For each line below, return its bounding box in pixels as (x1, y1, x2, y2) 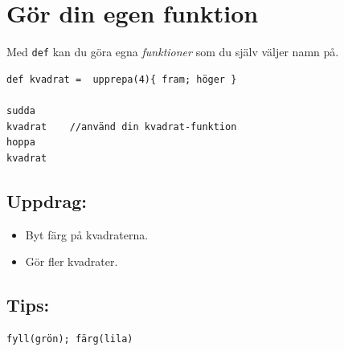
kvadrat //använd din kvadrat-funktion (6, 120, 237, 133)
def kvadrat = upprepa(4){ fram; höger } (6, 73, 237, 85)
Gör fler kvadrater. (25, 253, 118, 270)
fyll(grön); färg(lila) (6, 333, 133, 345)
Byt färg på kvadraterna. (25, 226, 149, 243)
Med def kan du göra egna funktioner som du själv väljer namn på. (6, 43, 339, 60)
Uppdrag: (6, 188, 87, 213)
